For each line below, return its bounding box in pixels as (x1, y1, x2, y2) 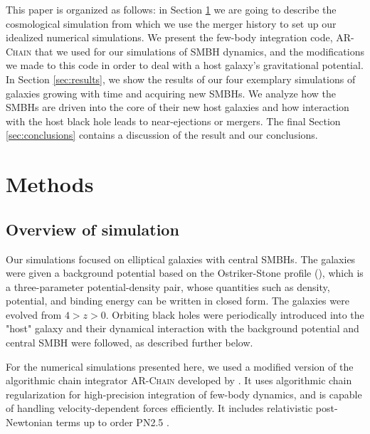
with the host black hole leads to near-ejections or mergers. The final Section (6, 113, 341, 128)
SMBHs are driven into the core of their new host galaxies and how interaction (6, 100, 349, 115)
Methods (6, 169, 94, 199)
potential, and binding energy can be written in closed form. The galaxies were (6, 293, 349, 308)
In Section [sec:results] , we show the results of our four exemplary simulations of (6, 71, 356, 86)
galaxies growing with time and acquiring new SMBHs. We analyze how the (6, 85, 336, 100)
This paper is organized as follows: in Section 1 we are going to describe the (6, 2, 337, 16)
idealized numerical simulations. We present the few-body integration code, (6, 30, 333, 45)
